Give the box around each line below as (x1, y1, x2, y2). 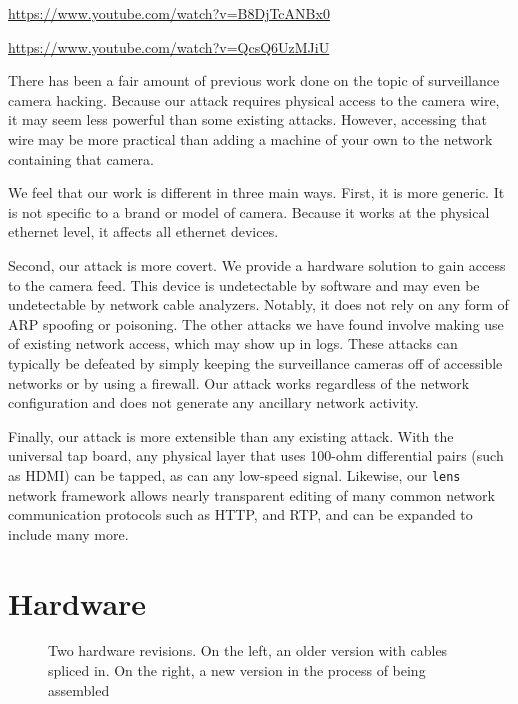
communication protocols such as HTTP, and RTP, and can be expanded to (8, 504, 473, 525)
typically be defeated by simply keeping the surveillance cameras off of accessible (8, 352, 503, 373)
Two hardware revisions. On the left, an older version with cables (48, 640, 448, 661)
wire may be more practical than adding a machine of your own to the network (8, 128, 493, 149)
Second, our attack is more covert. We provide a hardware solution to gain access (8, 254, 506, 275)
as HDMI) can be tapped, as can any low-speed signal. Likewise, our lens (8, 464, 461, 485)
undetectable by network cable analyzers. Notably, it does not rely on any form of (8, 294, 509, 315)
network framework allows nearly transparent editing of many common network (8, 484, 495, 505)
